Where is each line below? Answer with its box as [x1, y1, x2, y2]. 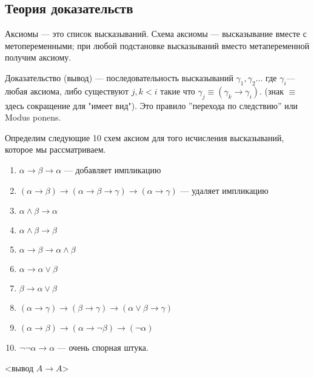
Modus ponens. [5, 111, 61, 124]
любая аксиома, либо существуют [5, 84, 129, 97]
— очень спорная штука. [57, 341, 149, 354]
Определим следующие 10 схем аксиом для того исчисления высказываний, [5, 131, 284, 144]
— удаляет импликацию [180, 184, 269, 196]
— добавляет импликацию [64, 163, 161, 176]
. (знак [259, 84, 284, 97]
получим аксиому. [5, 51, 72, 64]
